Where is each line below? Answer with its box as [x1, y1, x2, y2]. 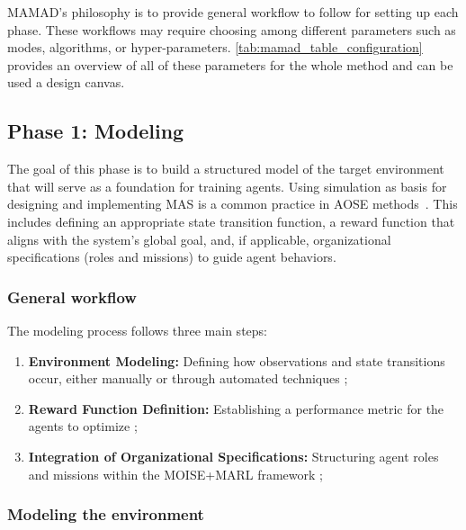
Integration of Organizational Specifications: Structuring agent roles [28, 446, 439, 465]
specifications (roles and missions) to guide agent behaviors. [7, 247, 336, 266]
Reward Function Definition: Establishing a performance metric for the [28, 399, 444, 418]
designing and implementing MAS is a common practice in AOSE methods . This [7, 194, 458, 213]
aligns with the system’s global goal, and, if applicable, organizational [7, 229, 391, 248]
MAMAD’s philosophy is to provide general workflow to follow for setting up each [7, 3, 459, 21]
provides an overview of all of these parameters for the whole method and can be [7, 55, 453, 74]
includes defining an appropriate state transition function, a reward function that [7, 211, 455, 230]
